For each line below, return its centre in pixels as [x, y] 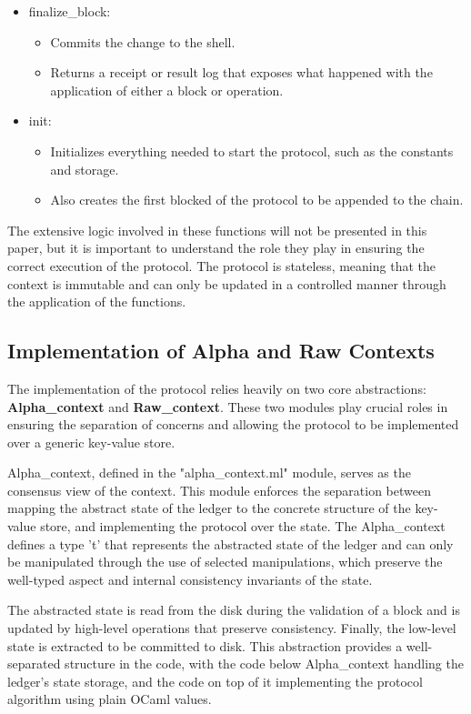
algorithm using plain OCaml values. [110, 699]
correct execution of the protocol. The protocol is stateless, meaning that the [221, 265]
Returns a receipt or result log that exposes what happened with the [241, 72]
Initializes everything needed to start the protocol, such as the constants [252, 151]
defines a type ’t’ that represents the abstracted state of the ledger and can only [230, 543]
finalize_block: [70, 11]
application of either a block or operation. [167, 90]
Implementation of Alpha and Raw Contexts [221, 351]
